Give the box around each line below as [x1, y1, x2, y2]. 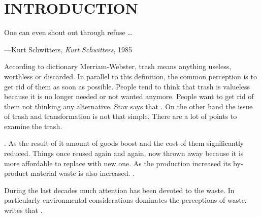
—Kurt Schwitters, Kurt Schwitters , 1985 [4, 44, 133, 54]
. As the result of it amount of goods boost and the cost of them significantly [4, 138, 244, 148]
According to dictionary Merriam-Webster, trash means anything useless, [4, 61, 232, 72]
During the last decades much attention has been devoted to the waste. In [4, 184, 235, 195]
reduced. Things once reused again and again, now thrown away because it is [4, 148, 244, 159]
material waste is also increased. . [30, 168, 135, 178]
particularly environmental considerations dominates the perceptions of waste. [4, 195, 247, 205]
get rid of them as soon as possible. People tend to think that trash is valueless [4, 81, 250, 91]
